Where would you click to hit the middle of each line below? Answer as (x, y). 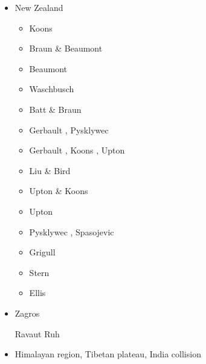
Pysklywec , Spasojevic (72, 231)
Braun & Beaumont (66, 48)
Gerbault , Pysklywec (69, 130)
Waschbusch (52, 89)
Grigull (42, 252)
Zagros (27, 313)
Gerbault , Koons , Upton (77, 150)
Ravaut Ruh (37, 333)
